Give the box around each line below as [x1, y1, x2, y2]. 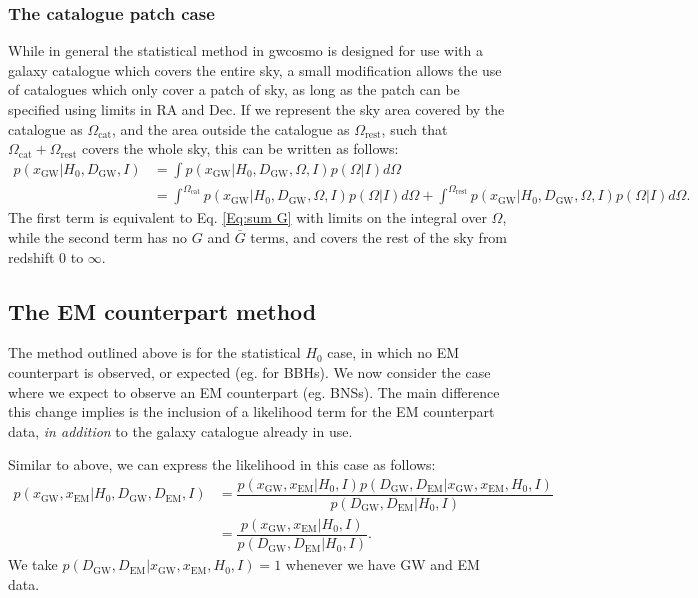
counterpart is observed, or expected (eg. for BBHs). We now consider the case [8, 361, 491, 382]
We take [8, 554, 58, 575]
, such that [381, 118, 448, 139]
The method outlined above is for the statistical [8, 342, 301, 363]
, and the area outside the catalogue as [112, 118, 350, 139]
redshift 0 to [8, 246, 84, 267]
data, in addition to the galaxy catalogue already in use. [8, 420, 353, 441]
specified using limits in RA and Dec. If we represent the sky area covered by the [8, 99, 505, 119]
